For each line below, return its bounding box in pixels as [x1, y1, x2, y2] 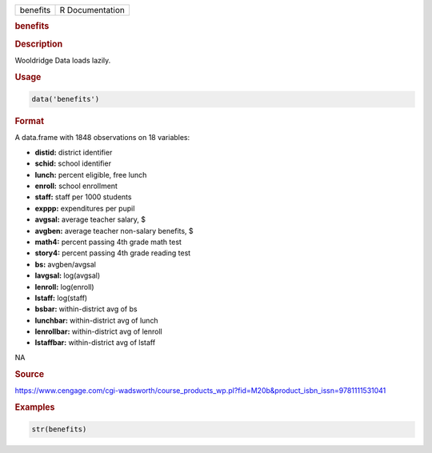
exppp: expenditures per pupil [34, 203, 135, 213]
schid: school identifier [34, 158, 112, 168]
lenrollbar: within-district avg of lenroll [34, 327, 163, 336]
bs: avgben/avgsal [34, 259, 96, 269]
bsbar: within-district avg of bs [34, 304, 138, 314]
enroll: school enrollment [34, 181, 118, 190]
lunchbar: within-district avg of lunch [34, 315, 159, 325]
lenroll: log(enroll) [34, 282, 95, 291]
